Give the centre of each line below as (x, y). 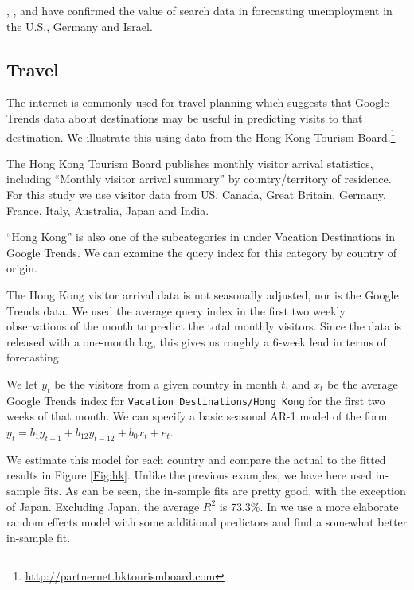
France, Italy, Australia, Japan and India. (108, 210)
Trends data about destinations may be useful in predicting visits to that (185, 117)
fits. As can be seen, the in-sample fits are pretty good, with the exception (225, 490)
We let (22, 383)
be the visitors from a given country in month (166, 383)
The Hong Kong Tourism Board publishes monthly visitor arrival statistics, (190, 163)
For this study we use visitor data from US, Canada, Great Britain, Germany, (196, 195)
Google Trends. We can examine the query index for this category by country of (202, 252)
